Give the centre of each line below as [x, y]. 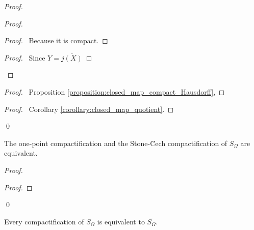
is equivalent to [121, 221]
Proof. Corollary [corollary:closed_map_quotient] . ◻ [89, 109]
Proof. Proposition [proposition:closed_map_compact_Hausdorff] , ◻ [115, 91]
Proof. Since [25, 57]
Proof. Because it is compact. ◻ [56, 40]
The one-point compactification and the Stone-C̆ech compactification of [116, 143]
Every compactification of [44, 221]
